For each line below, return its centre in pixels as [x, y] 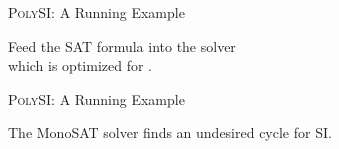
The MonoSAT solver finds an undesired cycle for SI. [170, 132]
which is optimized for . [80, 65]
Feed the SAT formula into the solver [122, 45]
